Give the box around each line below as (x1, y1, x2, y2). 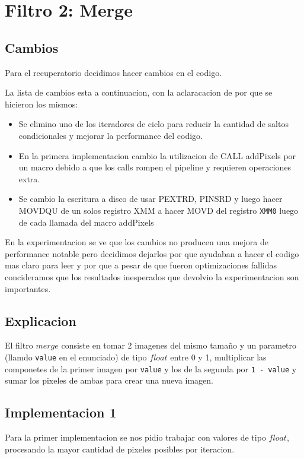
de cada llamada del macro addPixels (18, 216, 154, 228)
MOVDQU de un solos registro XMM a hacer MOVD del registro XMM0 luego (18, 204, 299, 216)
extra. (18, 172, 40, 185)
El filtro (5, 339, 33, 352)
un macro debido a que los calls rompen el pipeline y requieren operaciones (18, 161, 292, 173)
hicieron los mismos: (5, 97, 78, 110)
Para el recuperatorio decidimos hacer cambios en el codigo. (5, 66, 222, 78)
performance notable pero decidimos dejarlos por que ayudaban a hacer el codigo (5, 247, 299, 259)
